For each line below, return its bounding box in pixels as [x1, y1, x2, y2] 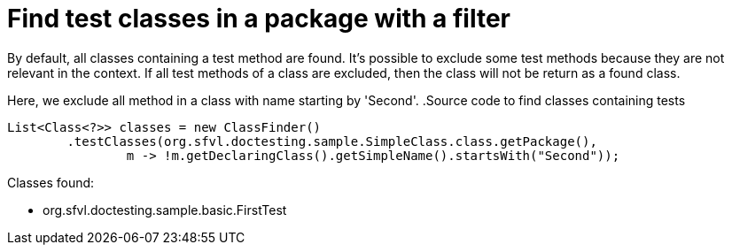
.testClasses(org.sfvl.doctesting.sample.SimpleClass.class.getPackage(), [66, 134, 597, 149]
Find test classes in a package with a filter [7, 4, 511, 34]
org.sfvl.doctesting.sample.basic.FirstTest [43, 202, 287, 218]
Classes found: [7, 174, 95, 190]
